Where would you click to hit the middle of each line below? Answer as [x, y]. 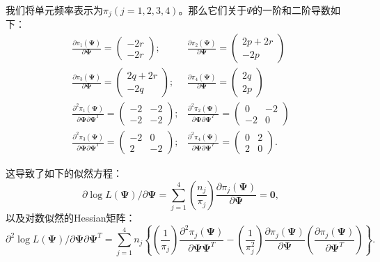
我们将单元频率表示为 [54, 10]
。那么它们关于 [213, 10]
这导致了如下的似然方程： [64, 173]
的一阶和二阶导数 [292, 10]
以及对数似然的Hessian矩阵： [71, 218]
